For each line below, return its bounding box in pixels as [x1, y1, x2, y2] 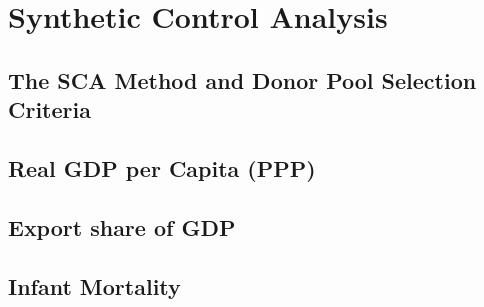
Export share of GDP [8, 211, 236, 242]
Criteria [8, 94, 91, 125]
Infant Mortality [8, 270, 181, 301]
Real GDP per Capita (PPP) [8, 152, 316, 183]
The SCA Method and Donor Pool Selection [8, 64, 477, 95]
